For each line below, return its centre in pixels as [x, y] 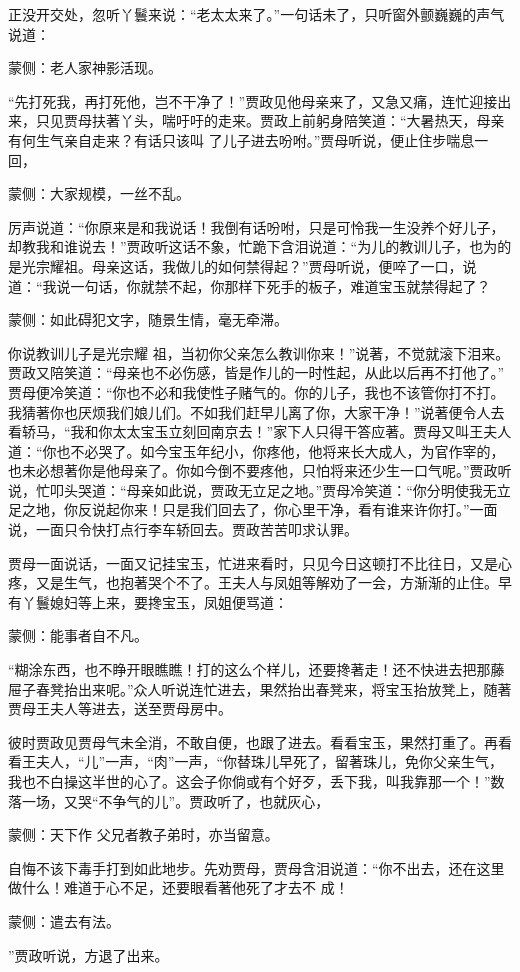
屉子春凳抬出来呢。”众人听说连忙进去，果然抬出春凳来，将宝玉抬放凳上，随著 [260, 688]
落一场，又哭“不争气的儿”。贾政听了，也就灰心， [169, 800]
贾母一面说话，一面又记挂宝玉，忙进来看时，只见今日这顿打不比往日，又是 [253, 562]
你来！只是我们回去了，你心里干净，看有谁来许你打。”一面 [308, 509]
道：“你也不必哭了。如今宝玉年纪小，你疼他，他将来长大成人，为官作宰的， [256, 450]
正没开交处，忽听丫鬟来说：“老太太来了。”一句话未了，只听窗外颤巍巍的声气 [256, 14]
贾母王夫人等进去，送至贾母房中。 [120, 708]
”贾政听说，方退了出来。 [88, 954]
